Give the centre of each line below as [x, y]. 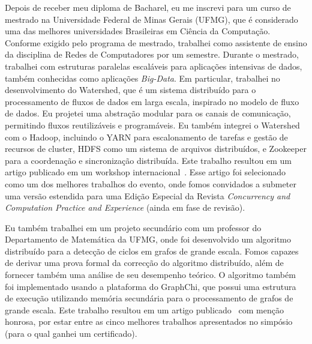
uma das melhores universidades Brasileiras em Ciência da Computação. [138, 31]
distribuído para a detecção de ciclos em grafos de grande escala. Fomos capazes [152, 251]
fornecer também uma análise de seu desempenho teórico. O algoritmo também [150, 275]
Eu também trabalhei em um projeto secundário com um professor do [133, 227]
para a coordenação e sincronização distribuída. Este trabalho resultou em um [148, 160]
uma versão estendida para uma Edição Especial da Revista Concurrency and [148, 195]
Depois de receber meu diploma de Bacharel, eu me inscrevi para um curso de [148, 7]
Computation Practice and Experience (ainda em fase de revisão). [125, 207]
